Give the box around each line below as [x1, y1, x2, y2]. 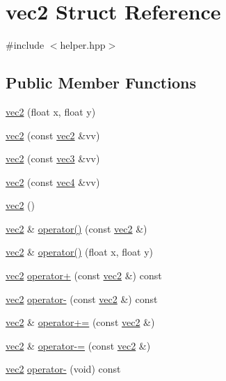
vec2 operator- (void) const [6, 361, 121, 376]
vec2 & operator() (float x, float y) [6, 244, 154, 259]
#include [6, 38, 45, 52]
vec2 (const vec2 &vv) [6, 127, 100, 142]
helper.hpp [60, 38, 106, 52]
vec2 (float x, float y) [6, 104, 96, 118]
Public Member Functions [6, 72, 196, 93]
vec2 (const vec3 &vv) [6, 151, 100, 166]
